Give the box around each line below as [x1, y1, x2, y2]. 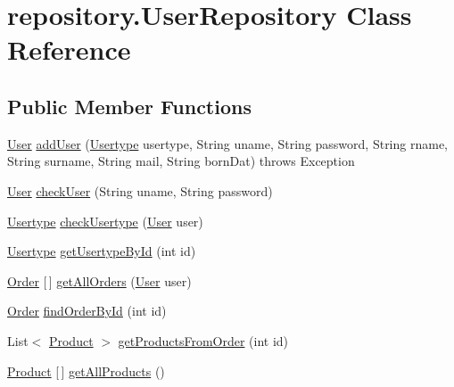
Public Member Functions [7, 92, 252, 119]
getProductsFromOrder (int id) [118, 331, 289, 350]
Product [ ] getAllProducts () [7, 361, 165, 380]
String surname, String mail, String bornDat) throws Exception [7, 152, 355, 170]
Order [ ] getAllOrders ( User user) [7, 271, 192, 290]
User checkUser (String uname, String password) [7, 181, 273, 200]
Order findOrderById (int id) [7, 301, 167, 320]
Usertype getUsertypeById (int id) [7, 242, 196, 260]
